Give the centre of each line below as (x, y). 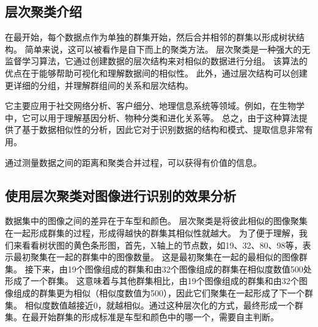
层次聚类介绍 (43, 11)
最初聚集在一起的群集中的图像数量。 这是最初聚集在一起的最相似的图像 (156, 257)
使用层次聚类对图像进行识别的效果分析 (120, 195)
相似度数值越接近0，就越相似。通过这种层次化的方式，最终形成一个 (160, 305)
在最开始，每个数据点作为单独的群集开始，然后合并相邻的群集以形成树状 (150, 37)
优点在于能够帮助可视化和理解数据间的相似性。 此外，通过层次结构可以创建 (156, 73)
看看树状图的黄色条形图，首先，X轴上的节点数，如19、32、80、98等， (162, 245)
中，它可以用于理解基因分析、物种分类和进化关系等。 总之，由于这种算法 (152, 117)
